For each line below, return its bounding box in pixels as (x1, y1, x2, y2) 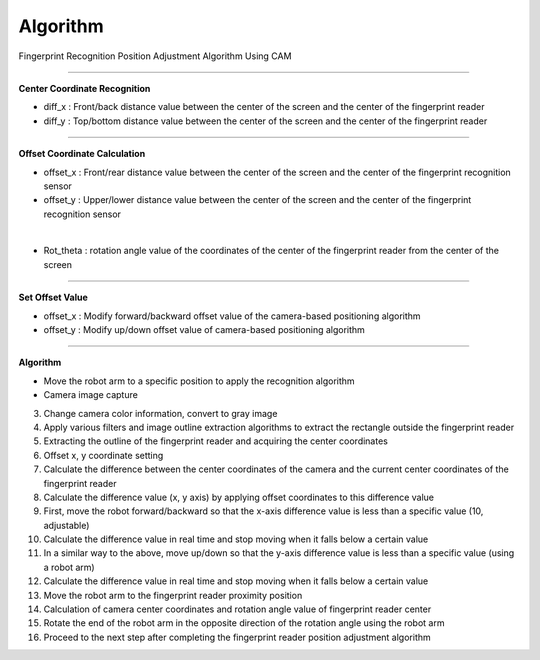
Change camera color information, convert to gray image (43, 407, 278, 419)
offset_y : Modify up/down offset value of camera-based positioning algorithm (43, 324, 365, 336)
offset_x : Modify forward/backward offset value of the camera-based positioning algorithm (43, 310, 421, 322)
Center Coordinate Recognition (18, 82, 151, 94)
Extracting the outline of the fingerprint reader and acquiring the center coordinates (43, 435, 389, 447)
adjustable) (43, 519, 90, 531)
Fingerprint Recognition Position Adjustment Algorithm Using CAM (18, 50, 292, 62)
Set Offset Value (18, 291, 89, 304)
